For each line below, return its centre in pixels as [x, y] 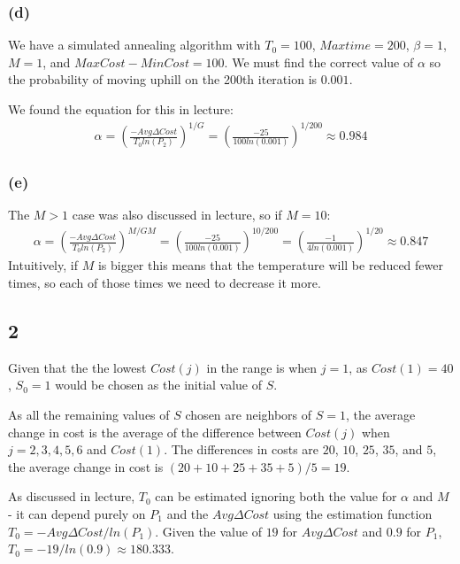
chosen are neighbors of [249, 415]
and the [188, 514]
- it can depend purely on [77, 514]
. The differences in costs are [241, 449]
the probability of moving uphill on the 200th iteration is [163, 79]
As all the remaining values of [89, 415]
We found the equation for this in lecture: [121, 109]
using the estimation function [353, 514]
